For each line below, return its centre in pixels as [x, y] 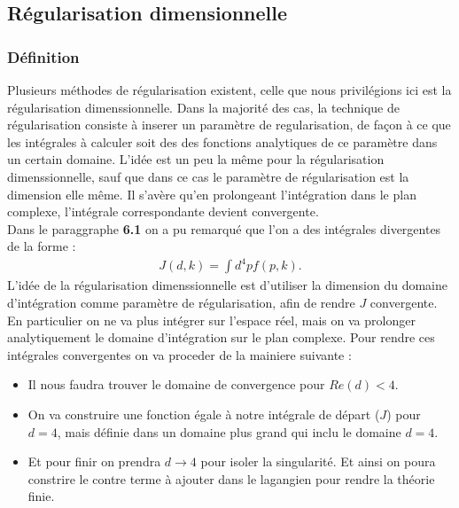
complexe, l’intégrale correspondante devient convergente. [163, 211]
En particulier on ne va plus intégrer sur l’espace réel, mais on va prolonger [211, 320]
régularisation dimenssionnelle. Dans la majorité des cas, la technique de [203, 107]
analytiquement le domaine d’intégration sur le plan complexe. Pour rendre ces [221, 337]
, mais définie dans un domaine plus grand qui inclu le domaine [229, 431]
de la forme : [42, 246]
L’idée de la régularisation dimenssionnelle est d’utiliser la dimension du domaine [228, 285]
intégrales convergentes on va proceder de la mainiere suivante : [179, 354]
